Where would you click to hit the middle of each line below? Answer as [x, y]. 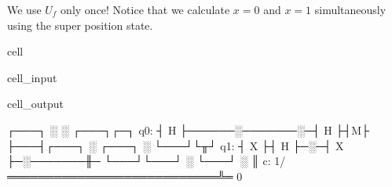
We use [24, 9]
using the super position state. [80, 25]
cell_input [32, 77]
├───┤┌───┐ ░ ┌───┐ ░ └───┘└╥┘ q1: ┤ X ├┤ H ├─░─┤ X [176, 145]
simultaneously [350, 9]
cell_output [35, 104]
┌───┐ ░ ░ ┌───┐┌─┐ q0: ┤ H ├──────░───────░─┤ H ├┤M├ [189, 129]
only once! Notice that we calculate [145, 9]
